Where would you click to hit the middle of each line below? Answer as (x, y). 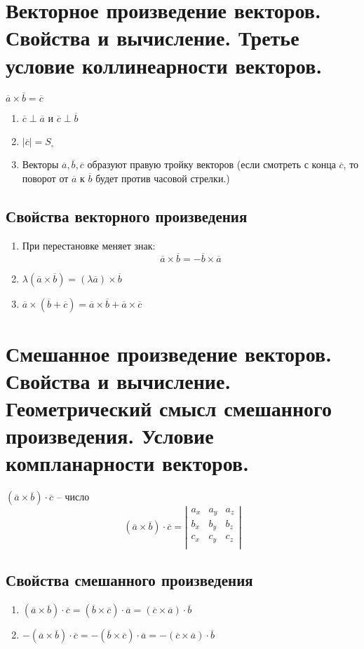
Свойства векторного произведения (127, 216)
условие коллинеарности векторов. (164, 65)
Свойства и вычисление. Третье (153, 37)
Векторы (40, 164)
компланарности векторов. (128, 463)
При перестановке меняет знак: (89, 245)
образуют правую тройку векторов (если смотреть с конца (211, 164)
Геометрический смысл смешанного (169, 408)
